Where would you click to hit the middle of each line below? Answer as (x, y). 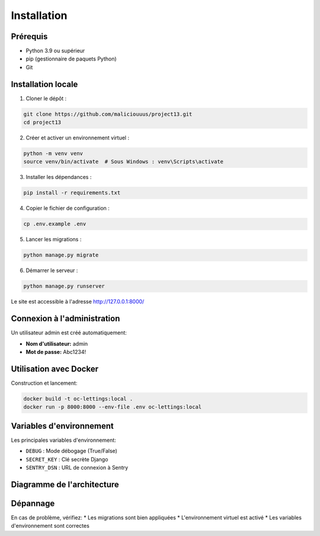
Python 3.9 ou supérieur (55, 51)
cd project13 (42, 122)
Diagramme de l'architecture (65, 484)
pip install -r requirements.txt (72, 193)
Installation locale (44, 84)
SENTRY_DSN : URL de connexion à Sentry (77, 467)
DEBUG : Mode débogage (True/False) (72, 451)
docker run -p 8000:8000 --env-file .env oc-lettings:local (113, 407)
